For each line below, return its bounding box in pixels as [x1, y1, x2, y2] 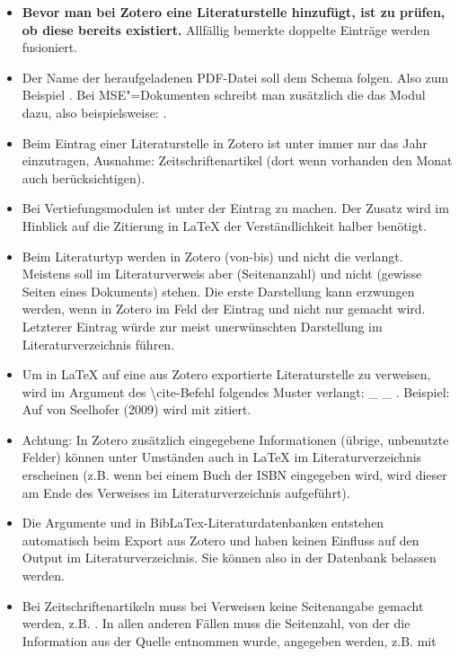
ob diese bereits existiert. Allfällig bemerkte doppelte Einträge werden [22, 20, 430, 39]
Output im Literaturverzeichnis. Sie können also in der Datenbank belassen [22, 548, 437, 567]
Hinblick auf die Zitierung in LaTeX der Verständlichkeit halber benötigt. [22, 216, 427, 235]
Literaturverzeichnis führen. [22, 334, 175, 353]
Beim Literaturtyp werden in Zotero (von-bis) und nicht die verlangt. [22, 246, 403, 265]
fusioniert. [22, 38, 77, 57]
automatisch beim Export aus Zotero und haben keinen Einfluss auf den [22, 530, 419, 549]
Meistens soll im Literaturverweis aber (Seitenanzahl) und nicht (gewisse [22, 264, 422, 283]
